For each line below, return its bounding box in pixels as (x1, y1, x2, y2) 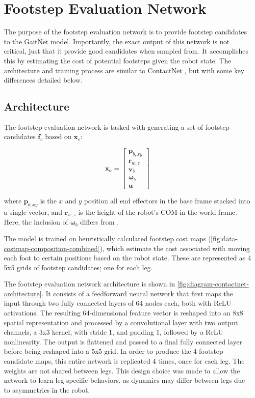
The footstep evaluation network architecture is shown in (4, 279, 175, 289)
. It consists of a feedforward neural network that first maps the (41, 288, 233, 298)
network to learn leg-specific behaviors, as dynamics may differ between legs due (4, 375, 245, 385)
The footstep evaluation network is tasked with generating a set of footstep (4, 121, 229, 132)
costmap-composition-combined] (4, 243, 100, 253)
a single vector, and (4, 206, 63, 217)
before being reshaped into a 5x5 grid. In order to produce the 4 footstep (4, 346, 223, 356)
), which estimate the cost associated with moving (100, 243, 250, 253)
